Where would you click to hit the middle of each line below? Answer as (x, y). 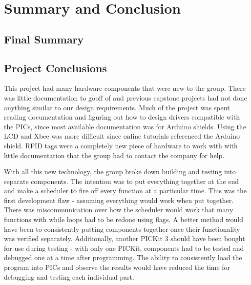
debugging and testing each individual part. (69, 276)
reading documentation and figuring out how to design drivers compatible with (122, 117)
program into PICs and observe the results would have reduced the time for (117, 267)
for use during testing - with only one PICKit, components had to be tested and (124, 248)
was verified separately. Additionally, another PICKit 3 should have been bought (125, 238)
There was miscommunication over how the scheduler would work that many (119, 210)
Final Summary (44, 39)
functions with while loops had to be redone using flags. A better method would (124, 219)
